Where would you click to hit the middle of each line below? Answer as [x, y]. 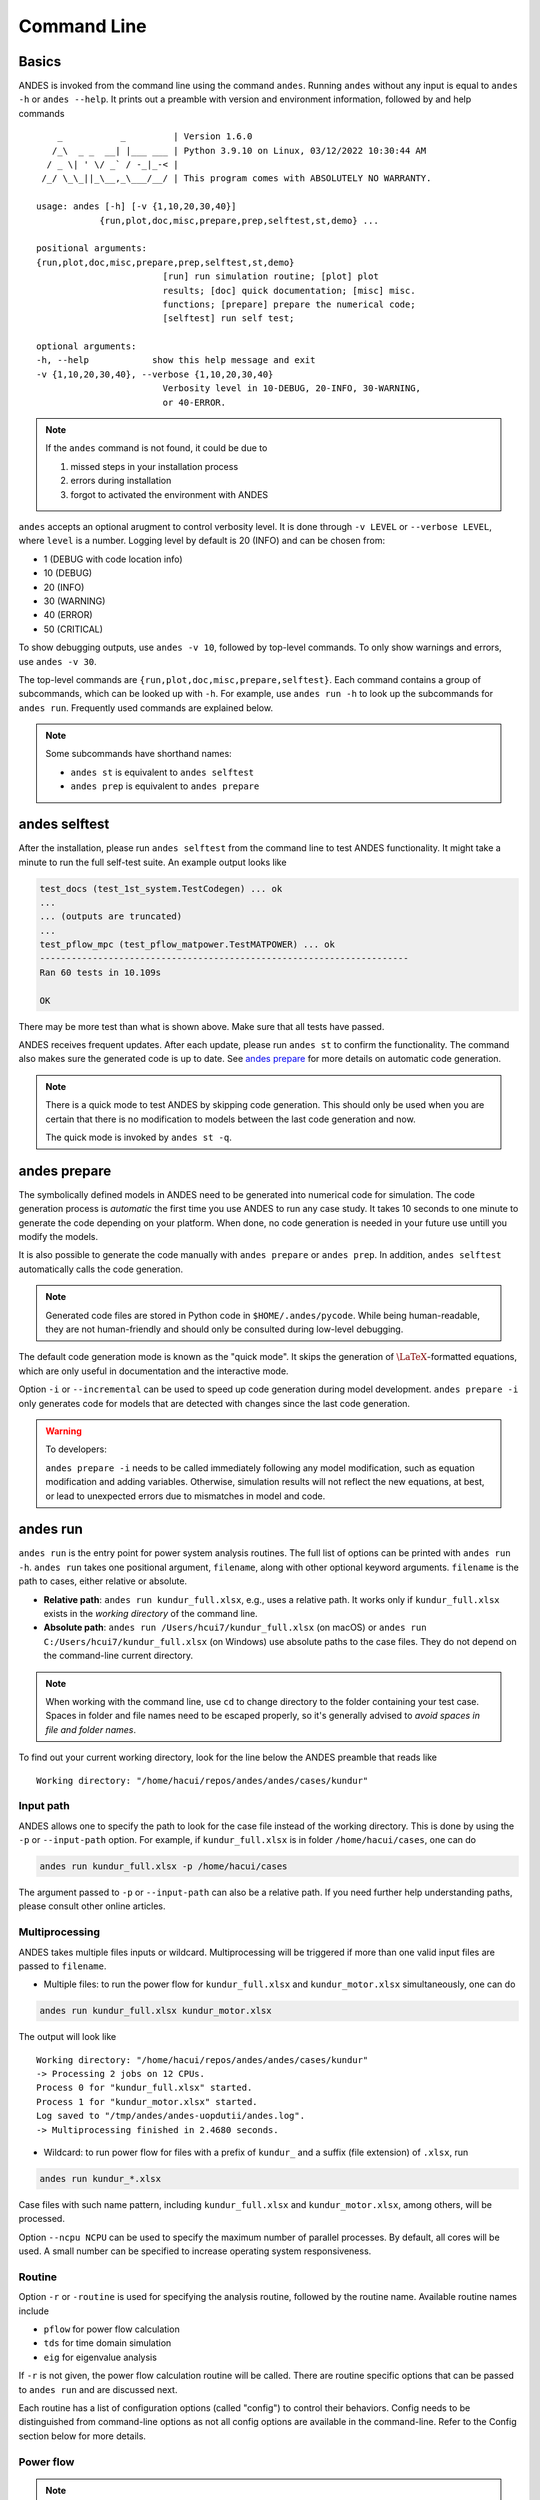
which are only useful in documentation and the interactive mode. [153, 1371]
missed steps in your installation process [154, 466]
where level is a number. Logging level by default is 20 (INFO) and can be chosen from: [201, 541]
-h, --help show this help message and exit [176, 360]
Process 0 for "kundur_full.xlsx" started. [144, 2088]
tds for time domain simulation [107, 2343]
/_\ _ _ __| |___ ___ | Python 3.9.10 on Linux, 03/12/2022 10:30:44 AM [239, 150]
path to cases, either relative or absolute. [103, 1581]
